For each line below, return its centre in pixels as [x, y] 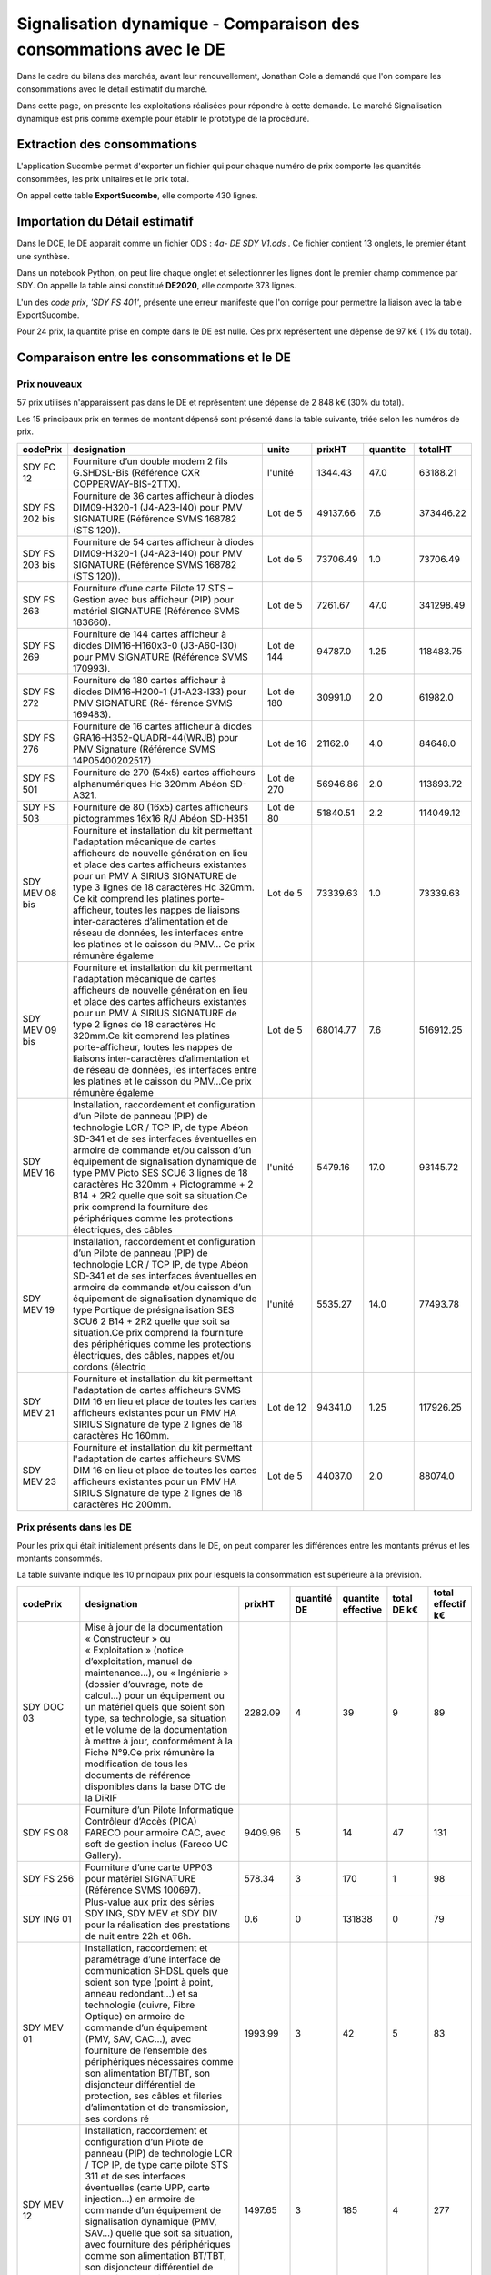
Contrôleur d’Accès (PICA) [141, 1821]
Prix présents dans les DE [74, 1527]
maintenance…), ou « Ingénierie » [157, 1673]
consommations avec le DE [121, 49]
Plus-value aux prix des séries [150, 1902]
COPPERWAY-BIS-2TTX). [127, 484]
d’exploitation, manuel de [139, 1661]
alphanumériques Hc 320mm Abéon [150, 784]
